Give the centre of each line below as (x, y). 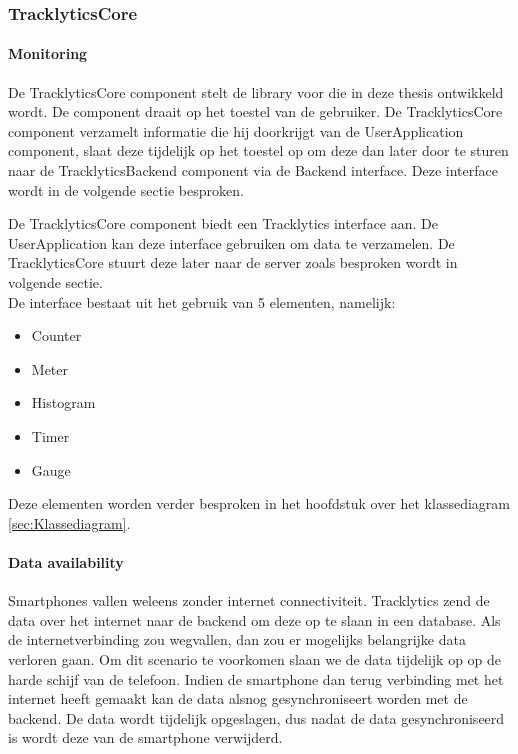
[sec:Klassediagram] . (69, 522)
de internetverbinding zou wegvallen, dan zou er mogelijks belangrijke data (237, 639)
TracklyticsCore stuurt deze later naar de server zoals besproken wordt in (233, 262)
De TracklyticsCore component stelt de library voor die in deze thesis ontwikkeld (256, 91)
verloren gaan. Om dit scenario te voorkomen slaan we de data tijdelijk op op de (255, 658)
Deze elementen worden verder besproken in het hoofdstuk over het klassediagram (259, 503)
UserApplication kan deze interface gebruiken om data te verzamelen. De (231, 242)
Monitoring (48, 53)
